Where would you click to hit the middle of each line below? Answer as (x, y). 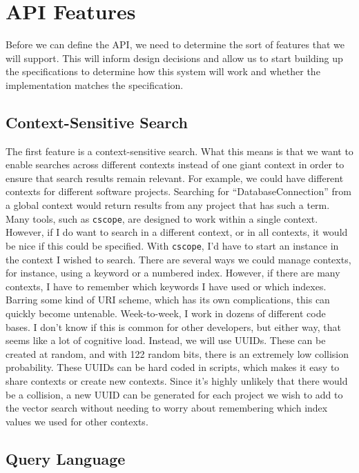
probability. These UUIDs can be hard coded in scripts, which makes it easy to (173, 367)
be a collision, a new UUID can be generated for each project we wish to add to (174, 394)
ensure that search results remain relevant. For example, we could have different (175, 178)
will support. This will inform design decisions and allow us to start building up (174, 58)
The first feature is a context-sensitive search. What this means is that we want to (179, 151)
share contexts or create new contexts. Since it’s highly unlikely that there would (177, 380)
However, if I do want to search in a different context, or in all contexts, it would (177, 232)
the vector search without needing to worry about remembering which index (167, 408)
